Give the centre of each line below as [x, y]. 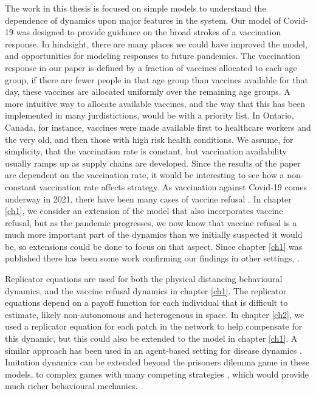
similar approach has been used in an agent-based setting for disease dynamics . [153, 350]
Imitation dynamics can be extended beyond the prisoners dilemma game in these [157, 362]
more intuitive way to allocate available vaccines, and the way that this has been [155, 103]
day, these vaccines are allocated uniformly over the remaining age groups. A [148, 92]
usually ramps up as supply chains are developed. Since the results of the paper [153, 163]
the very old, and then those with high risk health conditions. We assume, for [149, 139]
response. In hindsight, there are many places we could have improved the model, [156, 43]
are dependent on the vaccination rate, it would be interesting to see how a [145, 175]
